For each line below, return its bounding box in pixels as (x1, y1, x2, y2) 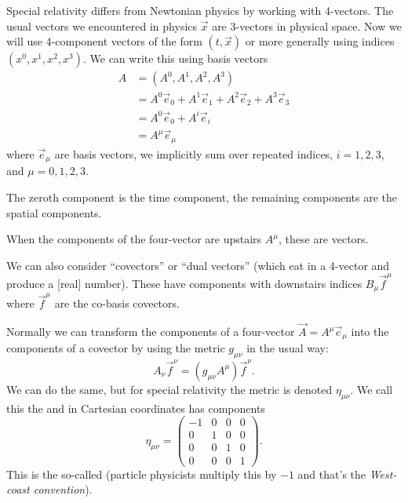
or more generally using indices (245, 33, 395, 49)
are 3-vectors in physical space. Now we (212, 17, 402, 34)
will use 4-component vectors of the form (6, 33, 202, 49)
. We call (350, 381, 393, 397)
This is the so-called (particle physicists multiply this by (6, 465, 277, 482)
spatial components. (6, 204, 102, 221)
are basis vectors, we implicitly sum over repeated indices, (54, 145, 333, 162)
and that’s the (297, 465, 366, 482)
